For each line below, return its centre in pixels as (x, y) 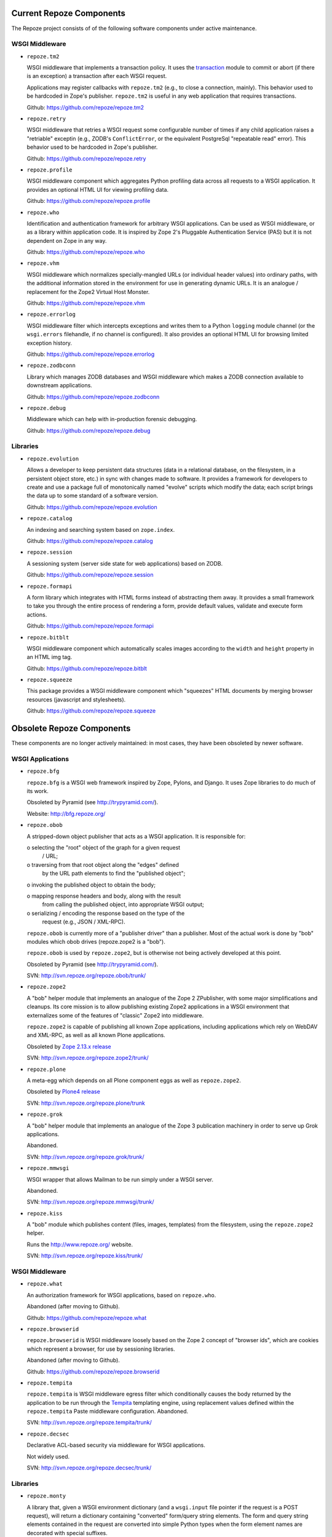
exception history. (49, 343)
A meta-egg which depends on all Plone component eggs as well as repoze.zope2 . (134, 1080)
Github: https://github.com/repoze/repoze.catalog (90, 540)
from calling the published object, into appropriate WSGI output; (123, 904)
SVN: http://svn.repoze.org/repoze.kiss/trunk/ (85, 1256)
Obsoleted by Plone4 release (64, 1092)
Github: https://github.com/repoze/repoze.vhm (86, 303)
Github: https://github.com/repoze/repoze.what (87, 1318)
